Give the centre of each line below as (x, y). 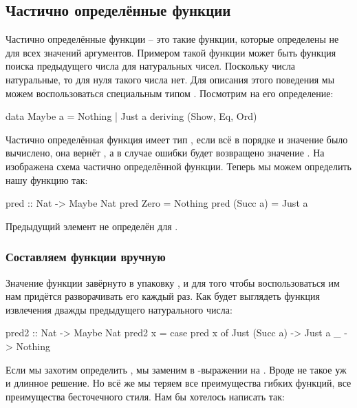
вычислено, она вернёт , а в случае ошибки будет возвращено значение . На (165, 153)
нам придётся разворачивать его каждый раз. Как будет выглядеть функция (163, 296)
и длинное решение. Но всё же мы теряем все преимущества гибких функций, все (178, 383)
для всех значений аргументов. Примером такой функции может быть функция (171, 52)
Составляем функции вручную (86, 257)
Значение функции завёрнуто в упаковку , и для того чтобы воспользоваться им (173, 282)
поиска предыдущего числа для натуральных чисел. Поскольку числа (151, 66)
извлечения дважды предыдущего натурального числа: (119, 309)
